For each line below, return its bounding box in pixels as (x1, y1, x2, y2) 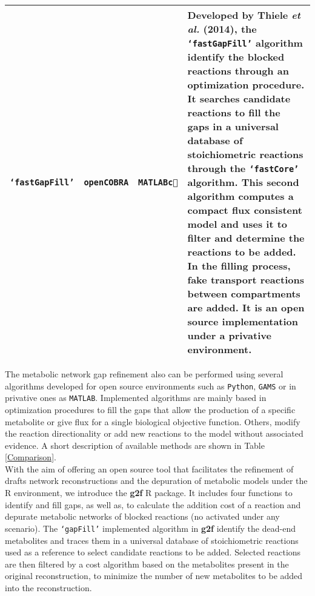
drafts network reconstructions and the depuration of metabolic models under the (5, 474, 308, 487)
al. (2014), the (187, 22, 257, 36)
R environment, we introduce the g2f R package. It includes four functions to (5, 486, 293, 499)
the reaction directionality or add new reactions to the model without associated (5, 427, 303, 440)
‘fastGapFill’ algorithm (187, 36, 303, 50)
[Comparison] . (5, 451, 56, 463)
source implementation (187, 314, 299, 328)
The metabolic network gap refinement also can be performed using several (5, 368, 283, 380)
